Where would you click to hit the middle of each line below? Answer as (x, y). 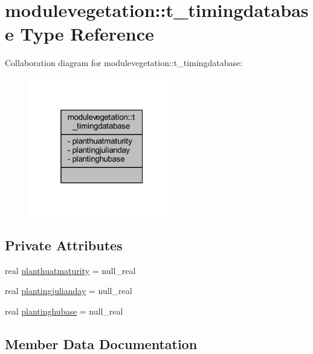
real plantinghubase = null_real (64, 311)
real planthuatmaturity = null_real (70, 270)
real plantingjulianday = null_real (69, 291)
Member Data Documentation (101, 343)
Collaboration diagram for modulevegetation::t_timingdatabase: (124, 63)
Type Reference (87, 34)
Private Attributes (64, 245)
